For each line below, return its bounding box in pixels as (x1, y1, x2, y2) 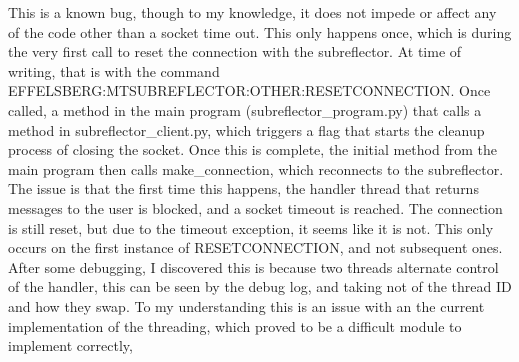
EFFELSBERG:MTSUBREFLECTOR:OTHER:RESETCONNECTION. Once (8, 80, 491, 101)
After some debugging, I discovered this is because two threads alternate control (8, 256, 499, 277)
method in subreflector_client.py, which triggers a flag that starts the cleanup (8, 119, 485, 140)
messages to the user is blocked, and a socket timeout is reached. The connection (8, 197, 503, 218)
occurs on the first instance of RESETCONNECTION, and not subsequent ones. (8, 237, 503, 258)
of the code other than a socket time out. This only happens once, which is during (8, 21, 512, 42)
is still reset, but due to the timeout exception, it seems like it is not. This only (8, 217, 494, 238)
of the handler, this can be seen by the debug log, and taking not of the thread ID (8, 276, 512, 297)
